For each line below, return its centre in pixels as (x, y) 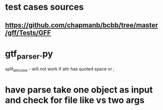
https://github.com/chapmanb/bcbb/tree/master (81, 25)
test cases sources (45, 7)
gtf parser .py (29, 55)
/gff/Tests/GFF (28, 33)
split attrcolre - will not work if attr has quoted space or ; (60, 69)
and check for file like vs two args (75, 100)
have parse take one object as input (79, 90)
